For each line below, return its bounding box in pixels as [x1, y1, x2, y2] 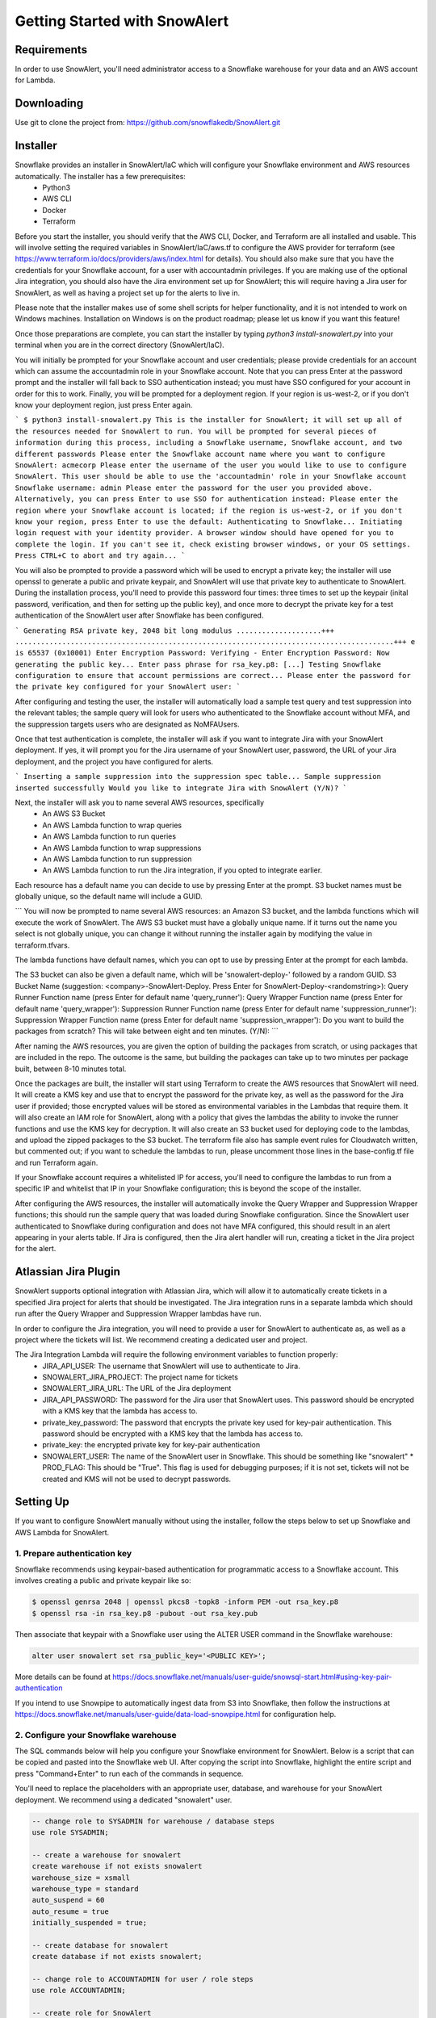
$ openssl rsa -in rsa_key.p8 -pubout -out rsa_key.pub [31, 1609, 258, 1618]
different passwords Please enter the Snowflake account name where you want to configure [15, 449, 386, 458]
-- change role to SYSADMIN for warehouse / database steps [31, 1816, 275, 1826]
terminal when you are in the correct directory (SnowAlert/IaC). [15, 340, 225, 350]
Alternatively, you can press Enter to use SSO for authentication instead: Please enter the [15, 495, 399, 504]
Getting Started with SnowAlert [15, 12, 229, 30]
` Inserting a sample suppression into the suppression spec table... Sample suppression [15, 772, 381, 781]
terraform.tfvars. [15, 940, 70, 950]
